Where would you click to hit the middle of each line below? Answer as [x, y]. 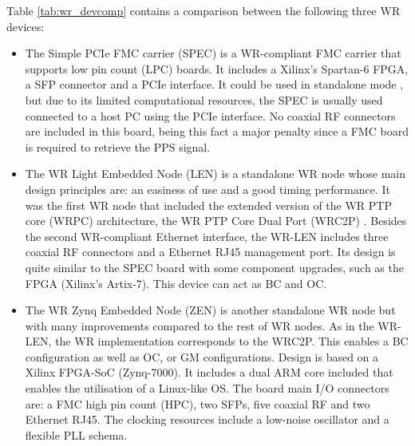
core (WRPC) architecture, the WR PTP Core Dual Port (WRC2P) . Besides [216, 221]
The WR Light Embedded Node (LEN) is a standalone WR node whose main [215, 174]
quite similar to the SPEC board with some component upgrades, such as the [214, 267]
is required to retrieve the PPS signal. [118, 146]
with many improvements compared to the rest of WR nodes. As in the [200, 325]
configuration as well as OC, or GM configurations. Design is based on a [202, 356]
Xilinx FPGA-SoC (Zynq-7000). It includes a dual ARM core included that [209, 372]
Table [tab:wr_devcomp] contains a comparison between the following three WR [204, 10]
